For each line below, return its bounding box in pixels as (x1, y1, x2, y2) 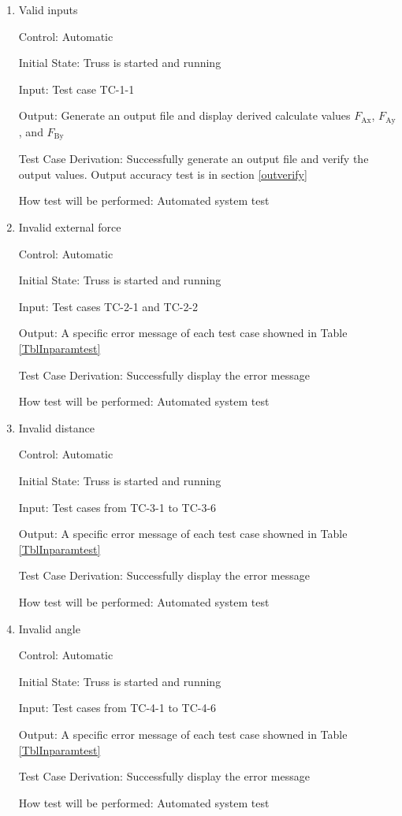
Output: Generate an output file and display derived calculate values (18, 107, 351, 124)
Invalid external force (18, 219, 121, 236)
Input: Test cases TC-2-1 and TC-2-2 (18, 298, 199, 314)
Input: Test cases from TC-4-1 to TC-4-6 (18, 699, 217, 716)
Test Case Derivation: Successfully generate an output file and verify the (18, 150, 369, 167)
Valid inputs (18, 2, 78, 17)
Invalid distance (18, 419, 95, 436)
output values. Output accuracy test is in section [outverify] (18, 165, 307, 182)
